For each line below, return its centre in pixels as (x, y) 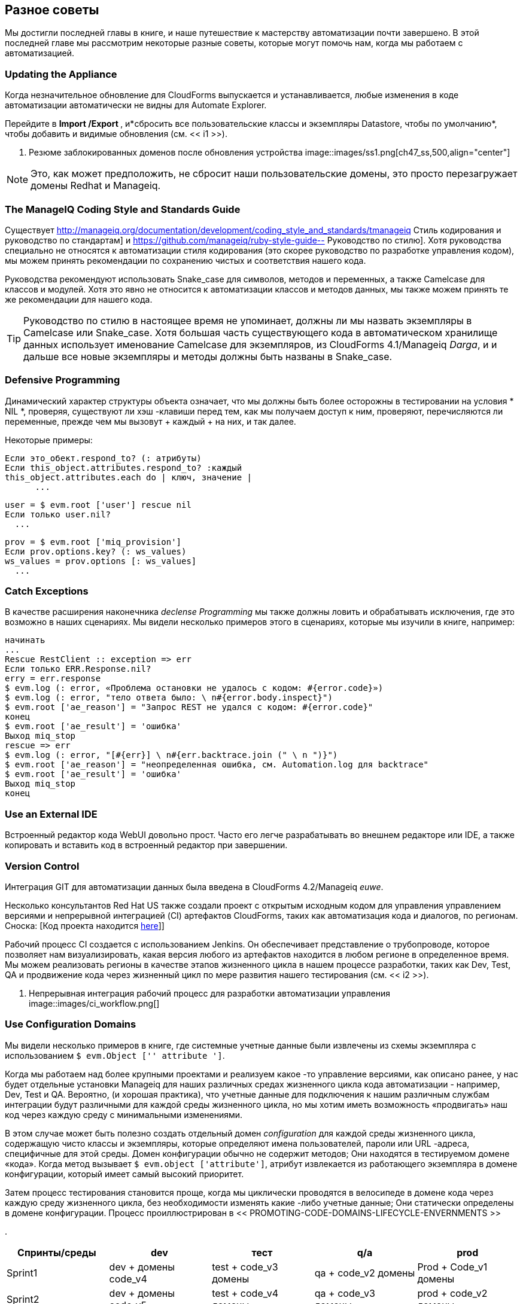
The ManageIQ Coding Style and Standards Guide (123, 209)
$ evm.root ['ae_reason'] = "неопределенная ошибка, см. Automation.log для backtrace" (217, 765)
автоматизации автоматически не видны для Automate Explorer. (136, 105)
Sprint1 (22, 1273)
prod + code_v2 (452, 1293)
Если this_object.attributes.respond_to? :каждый (124, 467)
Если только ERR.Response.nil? (78, 669)
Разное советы (52, 10)
